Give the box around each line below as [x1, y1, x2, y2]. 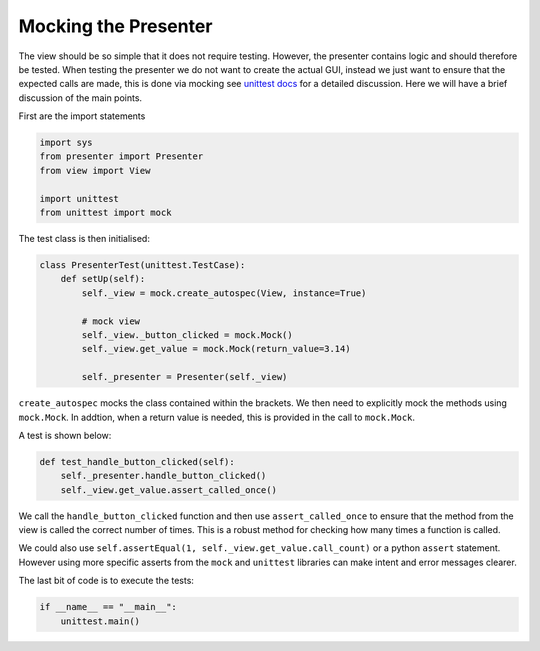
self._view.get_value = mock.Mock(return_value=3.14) [81, 343, 351, 355]
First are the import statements [18, 110, 146, 122]
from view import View [39, 165, 151, 176]
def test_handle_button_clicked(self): [39, 456, 235, 467]
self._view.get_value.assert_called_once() [60, 484, 277, 495]
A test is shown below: [18, 429, 112, 441]
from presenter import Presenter [39, 151, 204, 162]
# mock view [81, 315, 140, 327]
